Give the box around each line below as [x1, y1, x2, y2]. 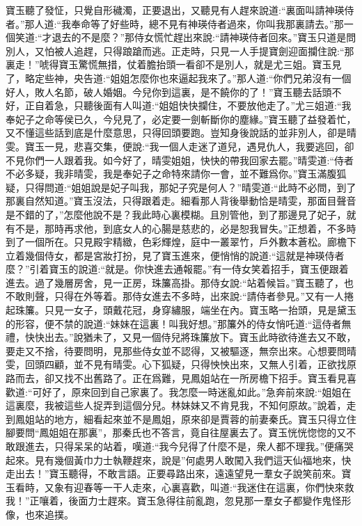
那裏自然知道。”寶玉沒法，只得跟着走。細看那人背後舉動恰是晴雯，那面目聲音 [6, 193, 356, 208]
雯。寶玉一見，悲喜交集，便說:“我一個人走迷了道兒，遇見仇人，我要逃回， [6, 138, 345, 153]
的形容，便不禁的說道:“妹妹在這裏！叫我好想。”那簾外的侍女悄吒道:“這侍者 [6, 316, 342, 330]
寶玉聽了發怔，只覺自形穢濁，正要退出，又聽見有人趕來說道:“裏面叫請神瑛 [6, 3, 345, 17]
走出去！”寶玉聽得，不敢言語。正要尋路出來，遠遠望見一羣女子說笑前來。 [6, 466, 342, 481]
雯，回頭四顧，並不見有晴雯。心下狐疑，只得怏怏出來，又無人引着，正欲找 [6, 357, 347, 372]
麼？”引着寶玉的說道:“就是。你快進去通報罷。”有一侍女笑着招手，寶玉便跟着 [6, 262, 349, 276]
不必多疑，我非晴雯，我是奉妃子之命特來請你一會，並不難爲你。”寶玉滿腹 [6, 166, 337, 181]
